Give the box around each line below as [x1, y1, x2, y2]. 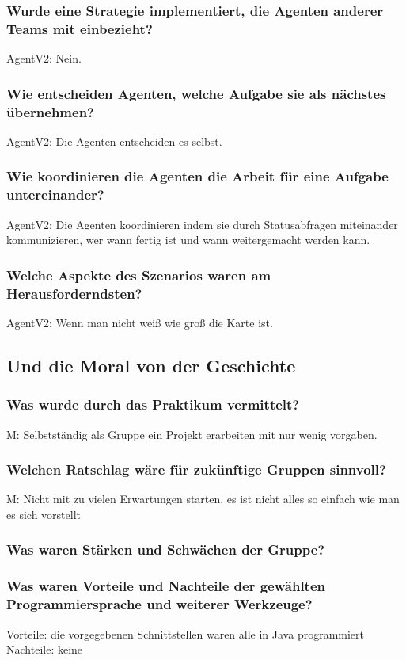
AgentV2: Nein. [6, 50, 82, 67]
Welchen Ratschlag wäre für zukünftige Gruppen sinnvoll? [6, 460, 386, 479]
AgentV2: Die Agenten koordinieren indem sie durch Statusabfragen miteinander [6, 216, 398, 232]
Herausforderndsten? [6, 283, 142, 303]
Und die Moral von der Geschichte [6, 353, 296, 377]
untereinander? [6, 185, 104, 204]
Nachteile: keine [6, 641, 83, 658]
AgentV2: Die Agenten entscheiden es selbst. [6, 132, 222, 149]
